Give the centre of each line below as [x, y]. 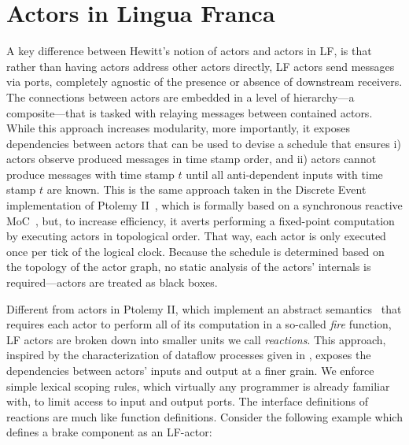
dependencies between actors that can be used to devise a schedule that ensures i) [204, 143]
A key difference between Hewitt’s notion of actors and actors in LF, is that [189, 51]
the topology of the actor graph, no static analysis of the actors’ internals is [189, 267]
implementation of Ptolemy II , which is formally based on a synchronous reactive [204, 205]
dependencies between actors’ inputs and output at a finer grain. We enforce [190, 370]
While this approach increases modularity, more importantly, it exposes [178, 128]
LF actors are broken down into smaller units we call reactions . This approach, [196, 339]
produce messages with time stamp [90, 174]
